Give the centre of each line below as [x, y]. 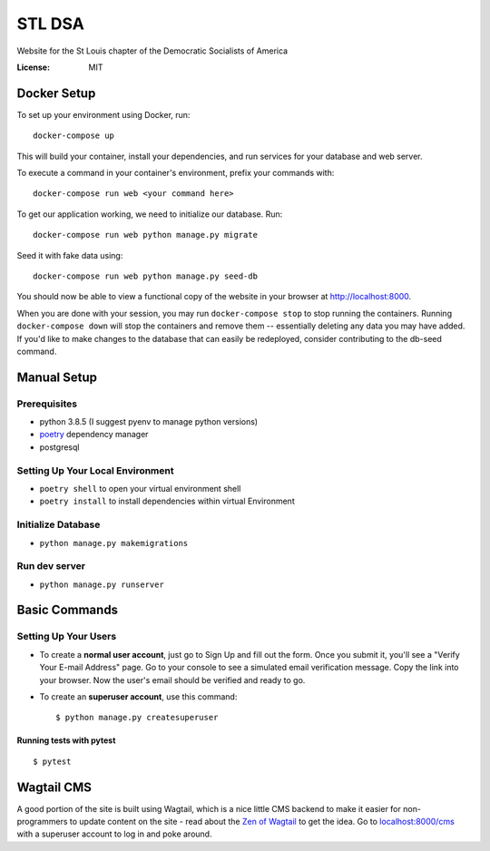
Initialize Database [59, 524]
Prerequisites [47, 404]
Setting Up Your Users [67, 637]
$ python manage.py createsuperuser [137, 718]
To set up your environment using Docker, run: [103, 114]
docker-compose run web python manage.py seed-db [146, 276]
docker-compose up [74, 136]
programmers [42, 822]
